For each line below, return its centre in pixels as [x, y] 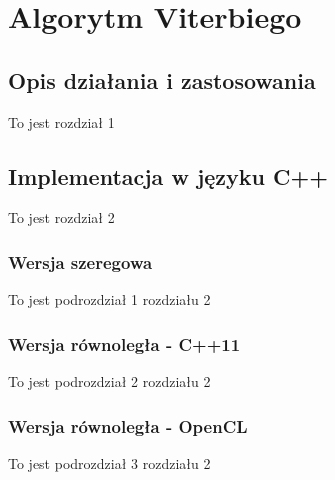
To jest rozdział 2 [61, 217]
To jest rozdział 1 [61, 121]
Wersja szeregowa [80, 261]
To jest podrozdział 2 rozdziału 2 [109, 381]
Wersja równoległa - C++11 [124, 343]
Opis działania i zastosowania [162, 79]
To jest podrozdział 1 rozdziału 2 [109, 299]
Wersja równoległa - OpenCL [128, 425]
